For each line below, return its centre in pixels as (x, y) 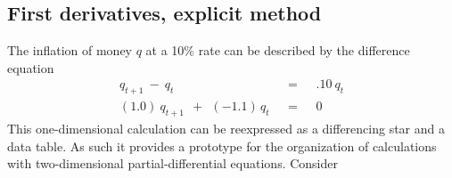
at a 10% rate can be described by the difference (278, 50)
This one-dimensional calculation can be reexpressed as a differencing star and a (226, 129)
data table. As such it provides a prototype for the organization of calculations (222, 146)
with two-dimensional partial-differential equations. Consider (173, 163)
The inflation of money (70, 50)
